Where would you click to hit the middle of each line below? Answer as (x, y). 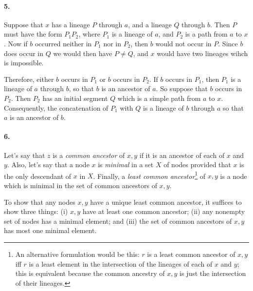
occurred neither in (63, 43)
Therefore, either (29, 79)
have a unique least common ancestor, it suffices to (166, 202)
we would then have (83, 53)
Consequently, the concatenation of (56, 107)
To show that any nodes (40, 202)
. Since (228, 43)
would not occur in (183, 43)
